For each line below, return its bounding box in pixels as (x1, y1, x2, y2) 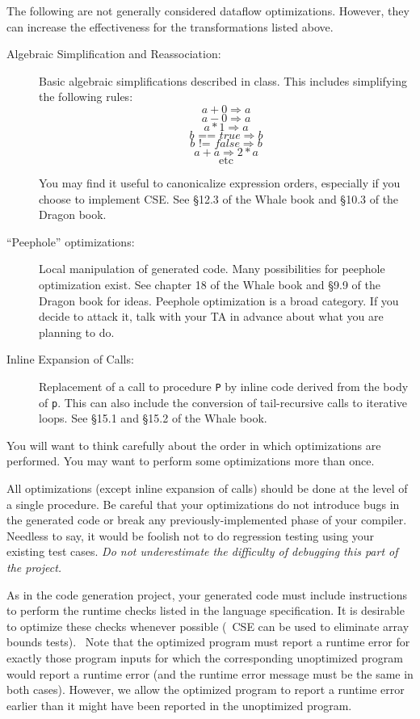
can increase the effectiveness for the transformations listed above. (6, 18, 334, 35)
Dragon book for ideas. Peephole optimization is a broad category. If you (39, 292, 399, 309)
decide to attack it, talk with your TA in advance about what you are (39, 308, 384, 325)
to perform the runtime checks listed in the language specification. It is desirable (6, 602, 405, 619)
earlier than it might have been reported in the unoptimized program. (6, 696, 352, 713)
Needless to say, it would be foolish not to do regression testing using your (6, 527, 374, 544)
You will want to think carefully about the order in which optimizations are (6, 436, 381, 453)
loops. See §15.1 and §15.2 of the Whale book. (39, 410, 267, 427)
